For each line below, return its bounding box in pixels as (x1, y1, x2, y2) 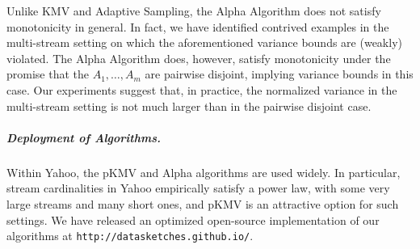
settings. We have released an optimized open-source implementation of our (6, 211, 380, 228)
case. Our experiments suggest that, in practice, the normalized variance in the (6, 81, 397, 98)
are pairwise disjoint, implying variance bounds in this (145, 65, 414, 82)
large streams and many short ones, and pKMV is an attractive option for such (6, 195, 399, 212)
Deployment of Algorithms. (6, 129, 161, 146)
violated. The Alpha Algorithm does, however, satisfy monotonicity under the (6, 49, 391, 66)
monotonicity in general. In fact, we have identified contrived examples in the (6, 18, 389, 35)
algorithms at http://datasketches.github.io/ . (6, 227, 254, 244)
